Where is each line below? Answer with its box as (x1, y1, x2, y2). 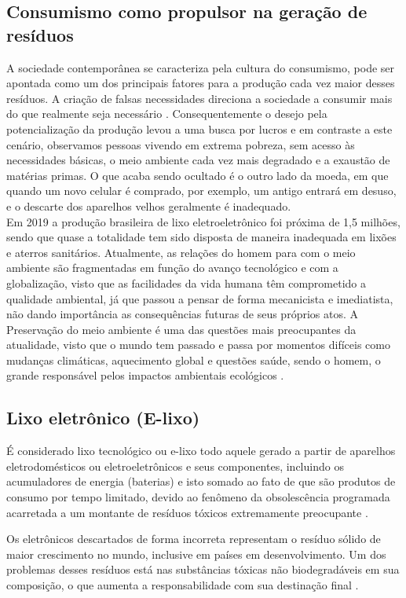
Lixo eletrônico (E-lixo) (6, 405, 200, 430)
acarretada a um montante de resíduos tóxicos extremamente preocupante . (6, 504, 368, 520)
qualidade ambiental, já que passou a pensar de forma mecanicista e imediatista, (6, 290, 393, 306)
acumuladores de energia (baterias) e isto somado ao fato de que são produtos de (6, 473, 396, 490)
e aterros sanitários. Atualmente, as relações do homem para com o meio (6, 244, 356, 260)
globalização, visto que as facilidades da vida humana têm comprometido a (6, 274, 366, 291)
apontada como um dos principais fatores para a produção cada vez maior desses (6, 75, 395, 91)
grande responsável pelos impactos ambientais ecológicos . (6, 367, 284, 383)
